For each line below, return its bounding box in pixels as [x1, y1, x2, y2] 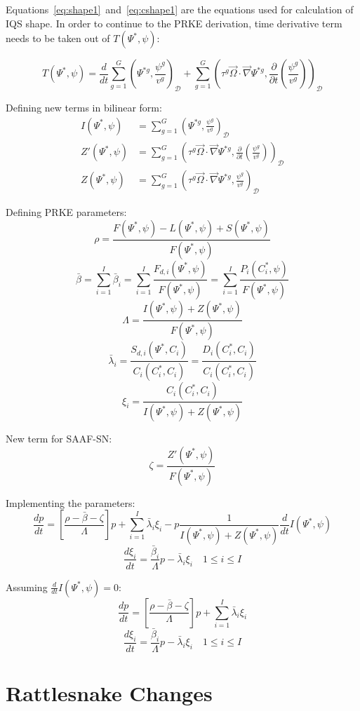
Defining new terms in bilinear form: [6, 100, 162, 114]
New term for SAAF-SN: [6, 431, 112, 446]
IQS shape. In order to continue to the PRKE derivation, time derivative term [6, 15, 342, 30]
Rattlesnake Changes [6, 678, 213, 707]
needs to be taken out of [6, 31, 110, 46]
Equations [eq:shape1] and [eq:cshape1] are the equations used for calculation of [6, 2, 354, 16]
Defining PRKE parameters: [6, 205, 127, 219]
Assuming [6, 579, 48, 594]
